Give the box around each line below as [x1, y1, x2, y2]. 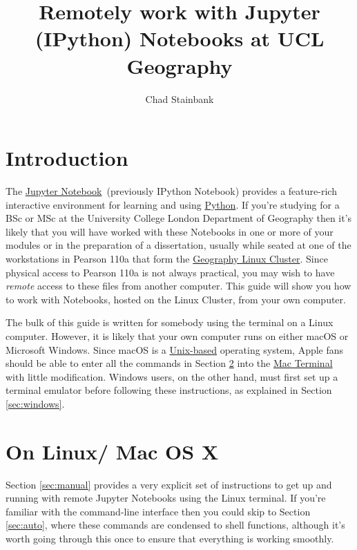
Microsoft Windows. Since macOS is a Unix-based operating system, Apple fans [6, 342, 344, 357]
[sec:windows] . [6, 396, 65, 410]
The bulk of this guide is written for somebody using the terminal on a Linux [6, 315, 334, 330]
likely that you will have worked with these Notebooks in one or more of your [6, 224, 334, 238]
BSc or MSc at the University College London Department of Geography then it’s [6, 211, 352, 225]
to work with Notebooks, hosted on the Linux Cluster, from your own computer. [6, 292, 346, 306]
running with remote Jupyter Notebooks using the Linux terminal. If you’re [6, 491, 326, 505]
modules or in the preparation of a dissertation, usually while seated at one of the [6, 238, 351, 252]
